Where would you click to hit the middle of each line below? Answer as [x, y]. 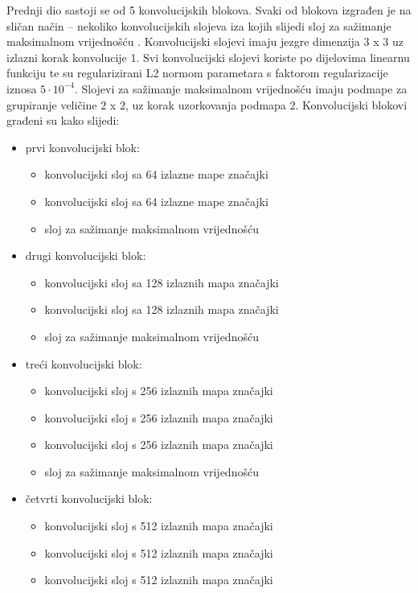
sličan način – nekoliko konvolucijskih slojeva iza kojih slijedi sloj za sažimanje [199, 25]
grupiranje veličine [52, 104]
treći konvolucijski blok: [84, 363]
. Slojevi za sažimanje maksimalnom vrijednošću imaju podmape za [241, 88]
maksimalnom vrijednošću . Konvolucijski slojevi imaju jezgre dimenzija [183, 41]
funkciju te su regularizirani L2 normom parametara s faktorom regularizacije [197, 73]
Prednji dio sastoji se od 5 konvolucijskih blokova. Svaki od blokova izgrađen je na [209, 10]
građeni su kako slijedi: [63, 120]
